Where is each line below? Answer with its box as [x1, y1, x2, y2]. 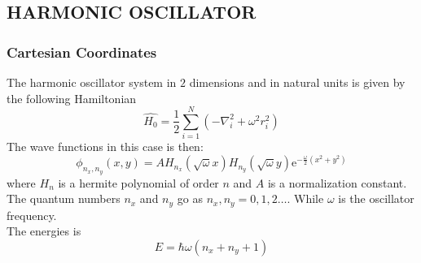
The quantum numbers [7, 190, 121, 207]
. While [287, 190, 324, 207]
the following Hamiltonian [7, 89, 137, 106]
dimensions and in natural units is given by [189, 74, 406, 90]
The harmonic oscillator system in [7, 74, 177, 90]
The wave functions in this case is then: [7, 138, 204, 155]
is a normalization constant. [267, 174, 407, 191]
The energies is [7, 222, 81, 239]
